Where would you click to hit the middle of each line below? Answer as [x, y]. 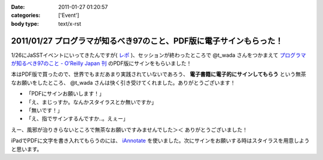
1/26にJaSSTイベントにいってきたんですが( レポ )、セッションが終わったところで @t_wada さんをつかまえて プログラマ [159, 55]
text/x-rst [70, 23]
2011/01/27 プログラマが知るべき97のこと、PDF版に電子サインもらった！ [147, 41]
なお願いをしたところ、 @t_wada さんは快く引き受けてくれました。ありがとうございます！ [123, 82]
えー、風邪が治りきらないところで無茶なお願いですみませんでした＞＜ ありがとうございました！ [129, 130]
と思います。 [27, 149]
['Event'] [69, 16]
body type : [25, 23]
